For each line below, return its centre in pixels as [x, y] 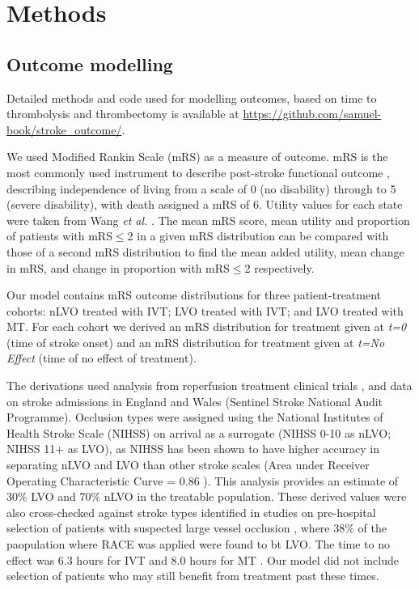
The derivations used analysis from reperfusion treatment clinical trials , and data [209, 386]
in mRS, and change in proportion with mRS [118, 267]
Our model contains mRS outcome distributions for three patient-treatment [194, 295]
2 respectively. [279, 267]
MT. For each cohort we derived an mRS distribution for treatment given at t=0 [207, 326]
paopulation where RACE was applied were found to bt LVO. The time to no [199, 544]
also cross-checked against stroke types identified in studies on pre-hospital [191, 512]
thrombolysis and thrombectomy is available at [123, 114]
